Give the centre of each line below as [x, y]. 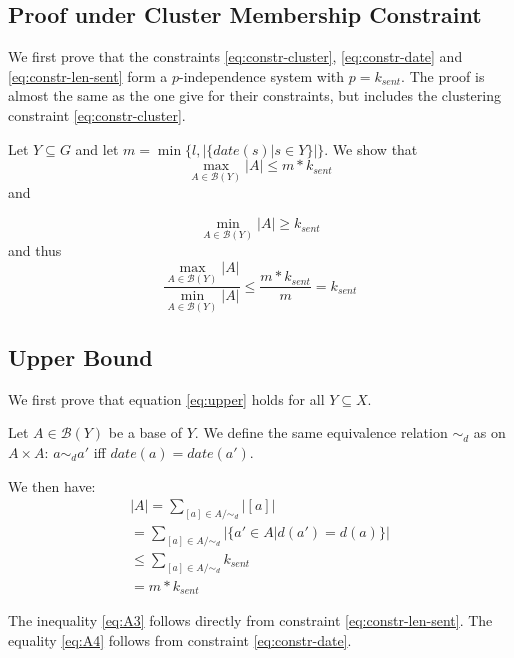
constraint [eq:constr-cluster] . [97, 114]
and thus [35, 250]
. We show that [371, 148]
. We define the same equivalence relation [321, 432]
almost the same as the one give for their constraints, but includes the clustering [255, 95]
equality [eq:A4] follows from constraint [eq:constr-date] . [180, 639]
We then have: [52, 485]
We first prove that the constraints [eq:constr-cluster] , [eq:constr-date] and [235, 56]
